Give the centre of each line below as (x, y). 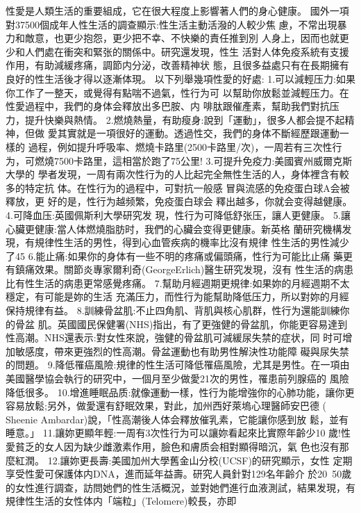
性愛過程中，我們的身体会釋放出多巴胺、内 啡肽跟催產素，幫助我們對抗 (168, 106)
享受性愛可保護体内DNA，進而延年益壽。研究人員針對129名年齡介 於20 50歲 (179, 474)
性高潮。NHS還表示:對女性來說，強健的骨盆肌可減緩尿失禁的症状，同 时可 (174, 337)
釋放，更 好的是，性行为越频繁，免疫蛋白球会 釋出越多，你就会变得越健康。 (179, 201)
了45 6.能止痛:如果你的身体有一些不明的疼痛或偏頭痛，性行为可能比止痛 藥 (175, 255)
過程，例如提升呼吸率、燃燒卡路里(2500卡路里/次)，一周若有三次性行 (185, 146)
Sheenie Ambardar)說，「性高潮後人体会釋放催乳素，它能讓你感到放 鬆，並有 (177, 419)
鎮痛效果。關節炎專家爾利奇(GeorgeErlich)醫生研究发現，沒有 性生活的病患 (184, 269)
